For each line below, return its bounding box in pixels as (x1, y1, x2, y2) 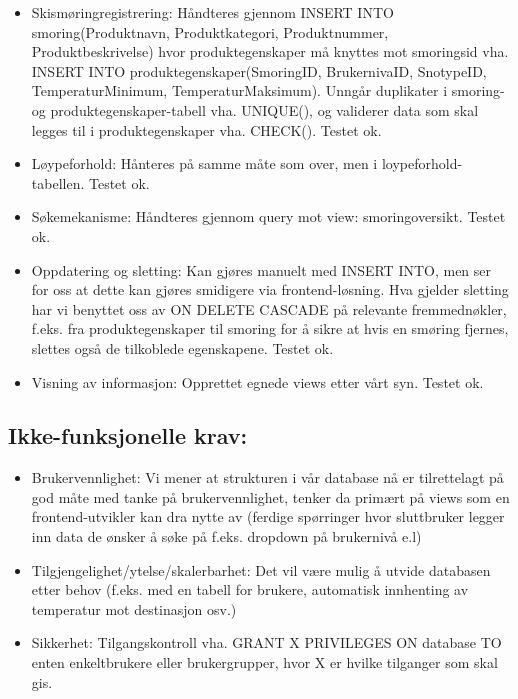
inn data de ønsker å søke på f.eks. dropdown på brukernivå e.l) (31, 526, 422, 547)
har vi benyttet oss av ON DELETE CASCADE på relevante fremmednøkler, (31, 298, 507, 319)
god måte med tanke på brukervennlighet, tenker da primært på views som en (31, 486, 510, 507)
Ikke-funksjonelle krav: (8, 420, 248, 451)
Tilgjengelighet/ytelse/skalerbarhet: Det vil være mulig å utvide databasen (31, 559, 491, 580)
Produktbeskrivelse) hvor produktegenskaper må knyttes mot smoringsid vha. (31, 41, 509, 62)
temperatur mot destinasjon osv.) (31, 598, 237, 619)
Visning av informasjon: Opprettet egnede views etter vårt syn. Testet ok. (31, 371, 484, 392)
